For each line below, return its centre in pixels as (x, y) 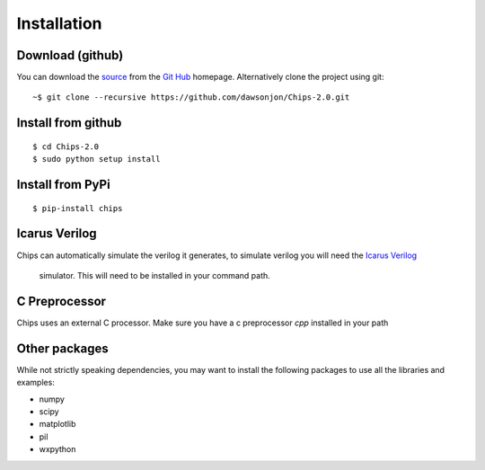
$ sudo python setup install (97, 159)
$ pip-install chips (78, 208)
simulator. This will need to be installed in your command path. (155, 275)
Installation (59, 23)
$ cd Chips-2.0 (66, 146)
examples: (36, 383)
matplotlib (57, 424)
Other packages (62, 348)
